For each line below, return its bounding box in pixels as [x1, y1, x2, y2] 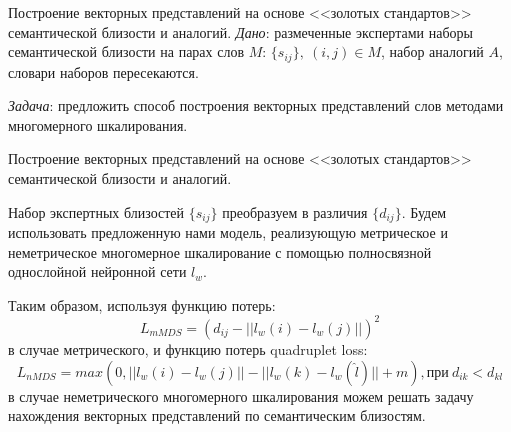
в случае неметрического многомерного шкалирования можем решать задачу [8, 385, 474, 406]
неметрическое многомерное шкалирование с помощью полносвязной [8, 241, 432, 262]
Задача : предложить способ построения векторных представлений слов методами [8, 95, 504, 116]
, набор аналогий [381, 41, 484, 62]
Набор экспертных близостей [8, 201, 185, 222]
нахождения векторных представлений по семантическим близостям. [8, 405, 426, 426]
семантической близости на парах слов [8, 41, 245, 62]
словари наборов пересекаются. [8, 61, 199, 82]
